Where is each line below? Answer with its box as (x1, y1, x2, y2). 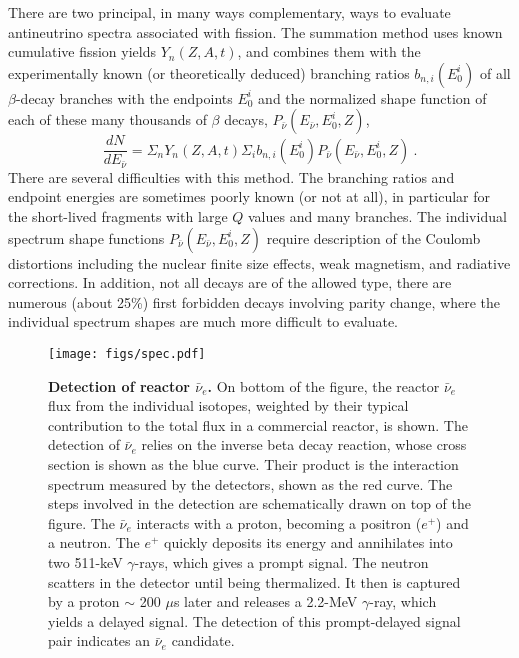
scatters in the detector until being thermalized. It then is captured (48, 571, 461, 592)
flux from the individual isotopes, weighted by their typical (48, 395, 409, 416)
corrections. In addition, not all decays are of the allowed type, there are (8, 272, 452, 293)
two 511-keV (48, 552, 123, 573)
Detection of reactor (48, 375, 190, 396)
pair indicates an (48, 630, 151, 651)
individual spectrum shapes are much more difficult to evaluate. (8, 311, 399, 332)
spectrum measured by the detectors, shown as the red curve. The (48, 473, 453, 494)
